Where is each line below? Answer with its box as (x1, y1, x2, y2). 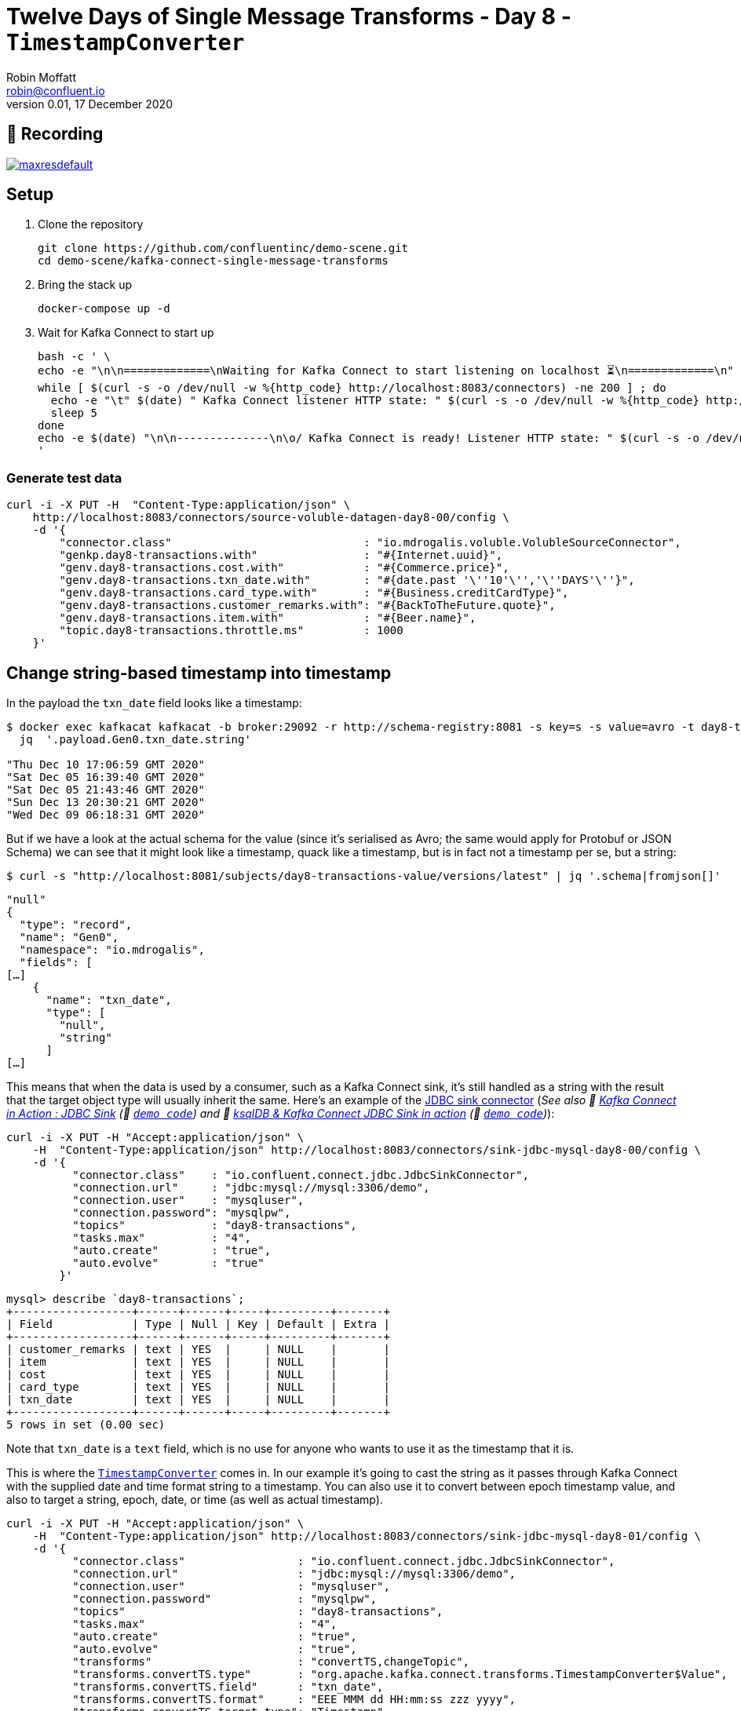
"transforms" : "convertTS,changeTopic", (72, 1655, 470, 1669)
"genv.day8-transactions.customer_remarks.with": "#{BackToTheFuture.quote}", (59, 599, 556, 612)
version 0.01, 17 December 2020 (6, 97, 173, 111)
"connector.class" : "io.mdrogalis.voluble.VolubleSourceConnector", (59, 536, 681, 549)
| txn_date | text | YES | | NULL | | (6, 1393, 390, 1406)
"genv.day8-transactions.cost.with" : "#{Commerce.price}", (59, 561, 509, 575)
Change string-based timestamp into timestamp (6, 662, 392, 683)
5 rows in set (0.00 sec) (6, 1418, 166, 1432)
